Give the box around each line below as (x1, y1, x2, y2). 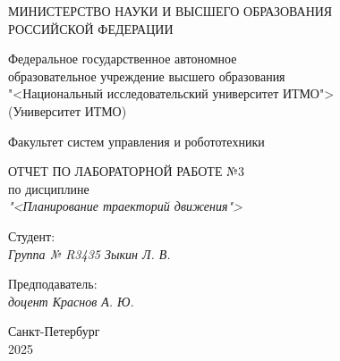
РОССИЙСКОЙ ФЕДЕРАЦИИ (8, 19, 174, 38)
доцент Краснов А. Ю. (8, 291, 134, 310)
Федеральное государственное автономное (8, 49, 237, 68)
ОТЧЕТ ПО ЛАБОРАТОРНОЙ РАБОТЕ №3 (8, 162, 244, 180)
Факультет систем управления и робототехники (8, 131, 265, 150)
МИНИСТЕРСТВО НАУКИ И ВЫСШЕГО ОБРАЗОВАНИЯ (8, 2, 333, 20)
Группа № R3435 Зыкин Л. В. (8, 244, 171, 263)
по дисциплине (8, 179, 89, 197)
